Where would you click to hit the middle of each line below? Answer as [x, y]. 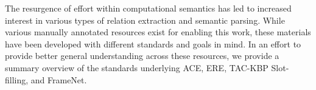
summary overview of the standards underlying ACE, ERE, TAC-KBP [137, 67]
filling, [17, 79]
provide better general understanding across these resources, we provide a [142, 56]
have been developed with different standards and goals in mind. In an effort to [153, 43]
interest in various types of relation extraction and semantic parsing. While [145, 20]
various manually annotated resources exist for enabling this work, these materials [158, 32]
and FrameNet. [59, 79]
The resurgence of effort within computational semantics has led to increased [148, 8]
